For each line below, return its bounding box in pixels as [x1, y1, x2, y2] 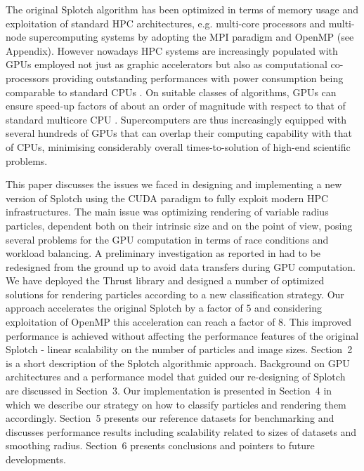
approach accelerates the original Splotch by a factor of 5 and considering [6, 300, 322, 315]
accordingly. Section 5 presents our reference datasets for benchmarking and [6, 411, 334, 425]
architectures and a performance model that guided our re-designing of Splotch [6, 369, 346, 384]
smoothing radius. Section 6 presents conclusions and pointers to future [6, 438, 315, 453]
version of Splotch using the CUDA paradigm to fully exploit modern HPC [6, 190, 329, 205]
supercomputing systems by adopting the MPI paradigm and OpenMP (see [29, 29, 354, 44]
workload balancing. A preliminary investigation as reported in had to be [6, 246, 321, 260]
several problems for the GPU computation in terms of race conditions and [6, 232, 329, 246]
